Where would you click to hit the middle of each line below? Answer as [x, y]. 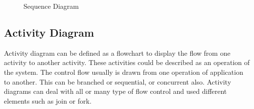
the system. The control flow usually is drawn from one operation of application [124, 72]
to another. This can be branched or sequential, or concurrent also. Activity [118, 81]
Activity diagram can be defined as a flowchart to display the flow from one [117, 53]
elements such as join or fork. [48, 100]
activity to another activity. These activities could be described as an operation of [127, 62]
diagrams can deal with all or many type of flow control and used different [115, 91]
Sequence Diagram [51, 6]
